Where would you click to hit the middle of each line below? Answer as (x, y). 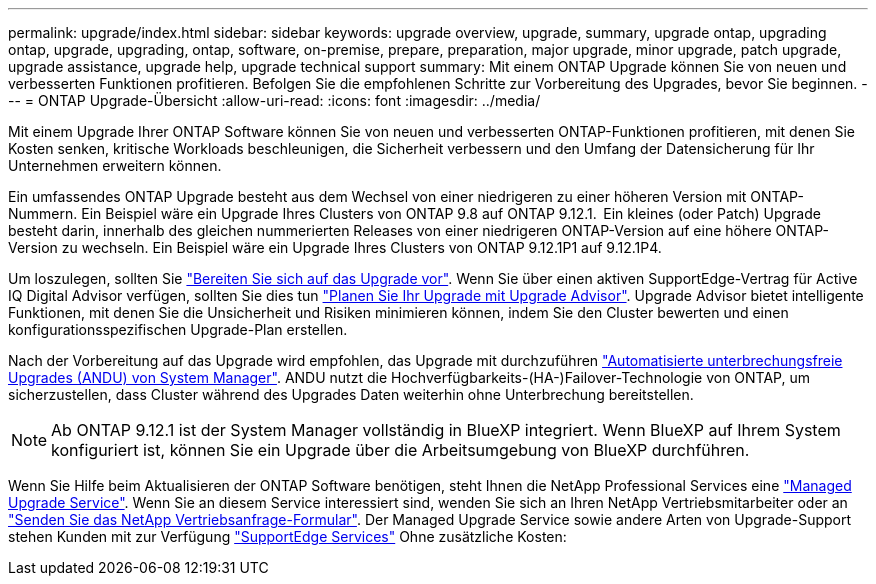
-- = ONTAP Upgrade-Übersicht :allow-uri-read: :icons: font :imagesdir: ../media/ (274, 100)
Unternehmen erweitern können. (115, 165)
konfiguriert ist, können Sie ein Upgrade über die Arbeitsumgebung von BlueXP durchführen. (400, 450)
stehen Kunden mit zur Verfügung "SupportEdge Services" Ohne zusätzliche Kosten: (287, 536)
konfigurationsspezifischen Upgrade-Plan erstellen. (178, 329)
